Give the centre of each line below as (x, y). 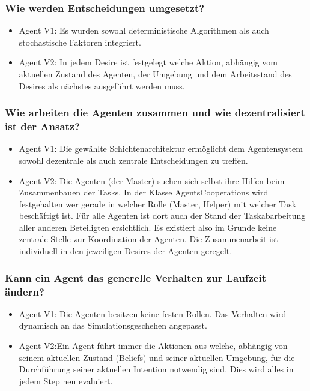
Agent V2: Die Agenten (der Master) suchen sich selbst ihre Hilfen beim (152, 180)
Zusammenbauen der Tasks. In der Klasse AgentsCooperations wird (144, 192)
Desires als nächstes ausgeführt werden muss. (102, 85)
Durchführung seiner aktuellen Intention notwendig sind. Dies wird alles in (156, 369)
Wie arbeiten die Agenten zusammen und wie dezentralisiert (155, 112)
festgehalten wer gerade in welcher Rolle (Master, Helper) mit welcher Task (158, 204)
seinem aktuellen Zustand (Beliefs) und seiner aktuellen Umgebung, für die (157, 357)
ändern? (25, 291)
